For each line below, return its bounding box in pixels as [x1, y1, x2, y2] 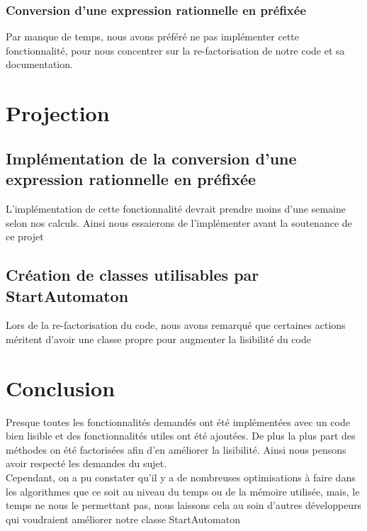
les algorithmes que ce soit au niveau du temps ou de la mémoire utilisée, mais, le [6, 484, 360, 498]
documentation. [6, 57, 73, 72]
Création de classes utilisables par [6, 264, 259, 286]
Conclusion [6, 373, 115, 402]
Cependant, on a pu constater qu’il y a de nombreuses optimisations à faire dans [6, 470, 356, 485]
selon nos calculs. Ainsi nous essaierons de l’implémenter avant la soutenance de [6, 215, 352, 230]
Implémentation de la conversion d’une [6, 147, 297, 169]
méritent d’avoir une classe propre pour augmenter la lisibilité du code [6, 331, 311, 346]
